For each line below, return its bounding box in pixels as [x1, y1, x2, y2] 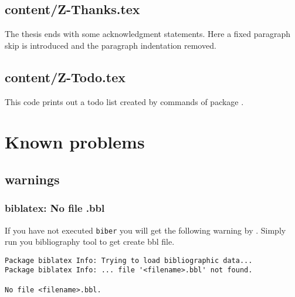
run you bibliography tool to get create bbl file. [5, 235, 175, 248]
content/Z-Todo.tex [5, 67, 126, 86]
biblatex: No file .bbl [5, 201, 105, 215]
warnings [5, 170, 60, 188]
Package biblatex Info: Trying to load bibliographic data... [5, 256, 253, 265]
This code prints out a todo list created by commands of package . [5, 95, 244, 107]
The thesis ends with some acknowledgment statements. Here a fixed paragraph [5, 28, 291, 40]
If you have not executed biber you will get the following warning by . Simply [5, 224, 286, 236]
